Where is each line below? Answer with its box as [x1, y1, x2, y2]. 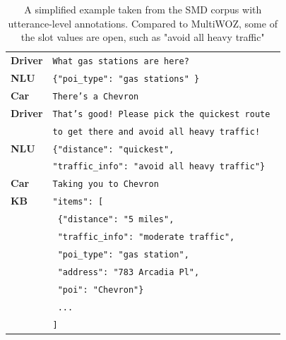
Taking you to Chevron [52, 179, 159, 190]
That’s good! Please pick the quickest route [52, 109, 270, 119]
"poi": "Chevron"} [57, 284, 144, 295]
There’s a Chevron [52, 91, 139, 102]
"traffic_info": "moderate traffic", [57, 232, 235, 243]
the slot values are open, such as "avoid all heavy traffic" [20, 30, 265, 44]
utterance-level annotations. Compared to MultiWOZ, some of [8, 16, 278, 30]
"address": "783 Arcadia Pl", [57, 267, 200, 277]
